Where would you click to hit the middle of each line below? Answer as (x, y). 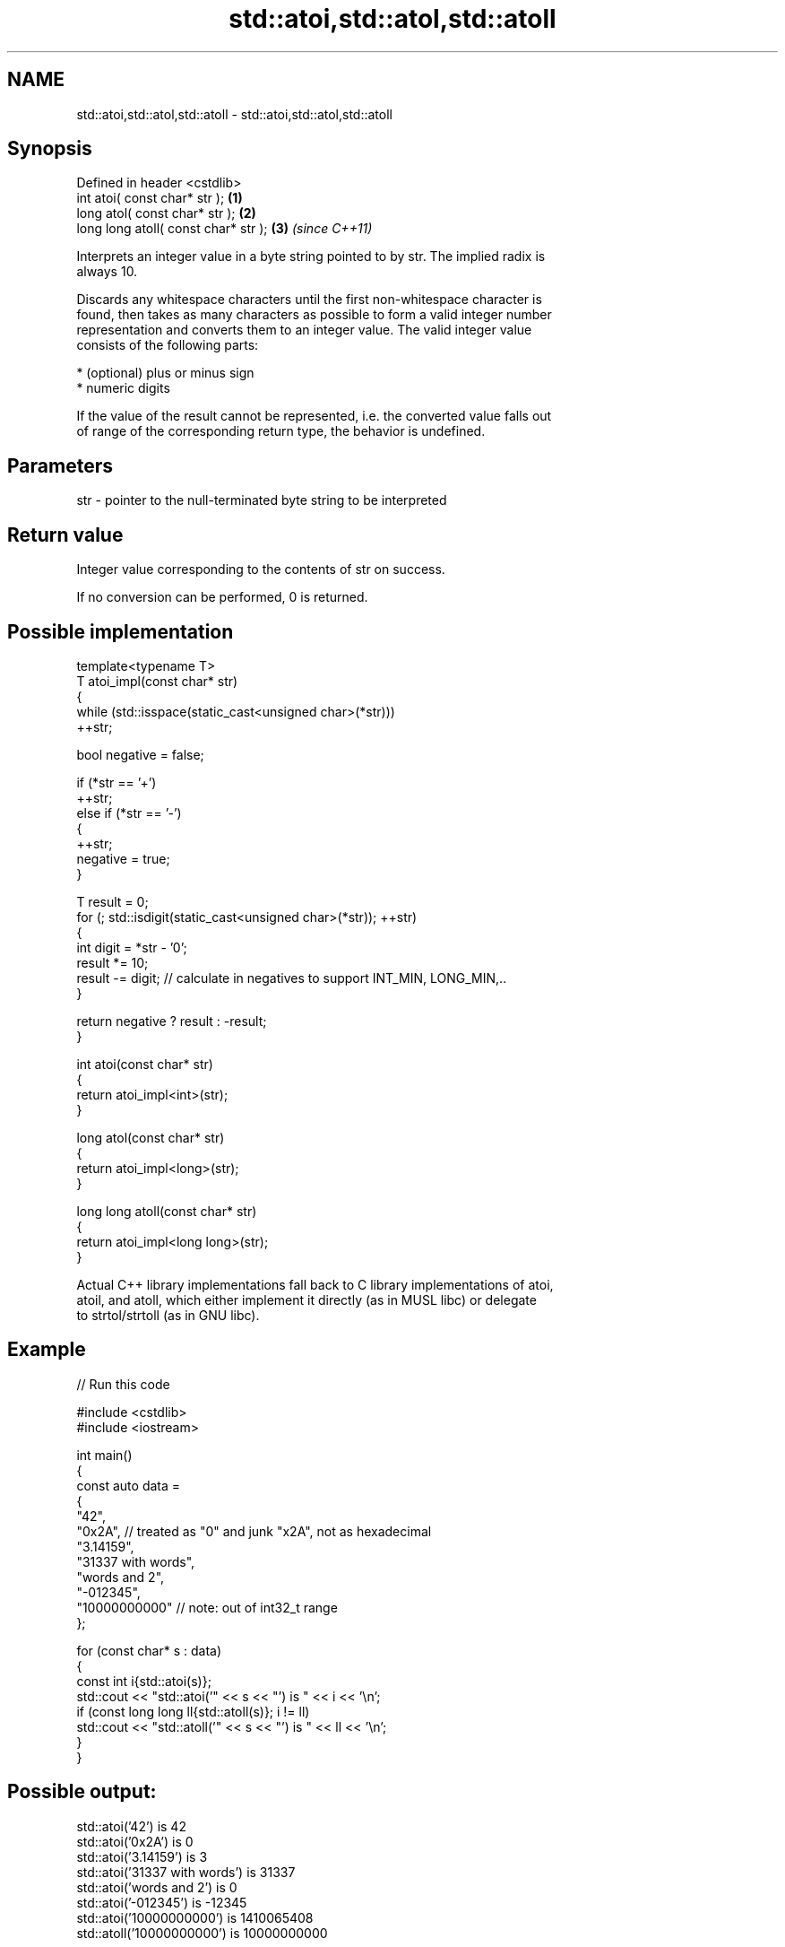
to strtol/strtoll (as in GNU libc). (168, 1315)
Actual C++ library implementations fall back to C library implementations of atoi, (315, 1284)
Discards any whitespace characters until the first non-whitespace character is (309, 300)
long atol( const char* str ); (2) (166, 213)
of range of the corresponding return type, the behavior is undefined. (281, 431)
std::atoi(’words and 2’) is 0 (157, 1887)
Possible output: (82, 1792)
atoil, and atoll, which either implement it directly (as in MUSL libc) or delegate (306, 1299)
